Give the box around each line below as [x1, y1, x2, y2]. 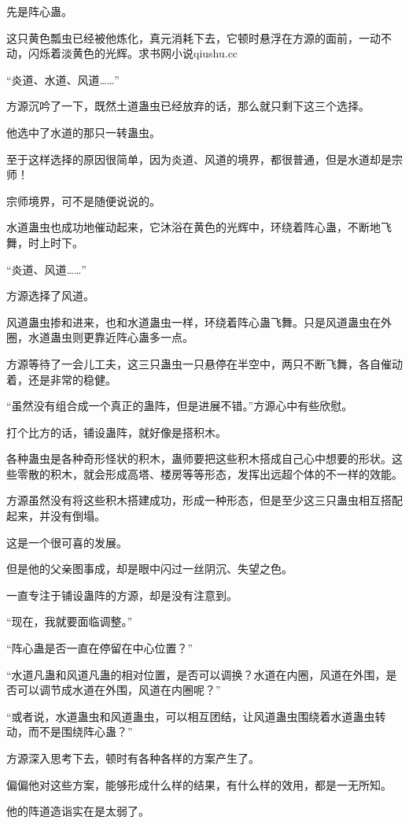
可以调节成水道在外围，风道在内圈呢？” [17, 682, 221, 698]
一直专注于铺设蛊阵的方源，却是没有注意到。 [6, 586, 238, 603]
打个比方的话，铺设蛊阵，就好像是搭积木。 [6, 423, 227, 440]
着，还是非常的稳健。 [6, 371, 116, 387]
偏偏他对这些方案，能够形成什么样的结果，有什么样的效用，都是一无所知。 [6, 776, 392, 793]
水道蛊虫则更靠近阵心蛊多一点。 [28, 329, 193, 345]
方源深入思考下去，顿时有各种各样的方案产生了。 [6, 750, 260, 766]
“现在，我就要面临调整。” [6, 613, 133, 630]
